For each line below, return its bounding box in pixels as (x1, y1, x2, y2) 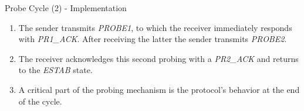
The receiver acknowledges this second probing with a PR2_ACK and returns (18, 52, 299, 64)
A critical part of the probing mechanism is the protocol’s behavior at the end (18, 83, 300, 95)
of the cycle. (18, 95, 62, 107)
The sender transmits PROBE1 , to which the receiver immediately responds (18, 21, 292, 33)
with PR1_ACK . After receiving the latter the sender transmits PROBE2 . (18, 33, 287, 45)
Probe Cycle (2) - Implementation (5, 2, 127, 13)
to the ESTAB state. (18, 64, 93, 76)
